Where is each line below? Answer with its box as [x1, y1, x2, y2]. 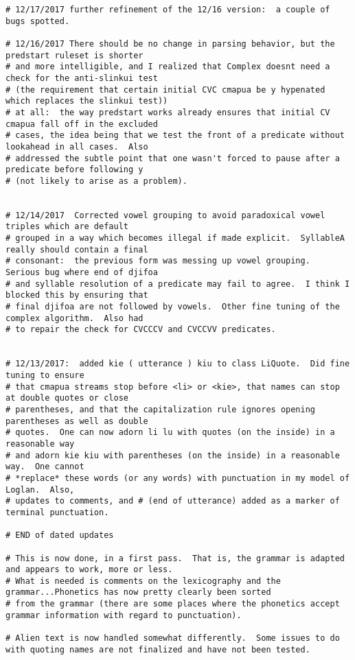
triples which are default [5, 222, 128, 232]
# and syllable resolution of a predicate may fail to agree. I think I [5, 279, 350, 289]
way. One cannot [5, 462, 84, 472]
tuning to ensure [5, 370, 84, 380]
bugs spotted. [5, 16, 70, 26]
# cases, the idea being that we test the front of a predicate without [5, 130, 345, 141]
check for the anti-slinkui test [5, 73, 158, 83]
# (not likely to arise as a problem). [5, 176, 187, 186]
